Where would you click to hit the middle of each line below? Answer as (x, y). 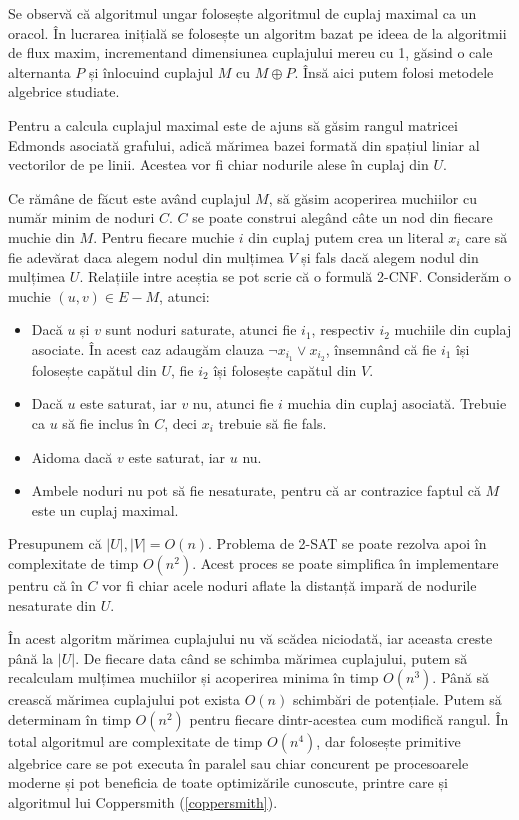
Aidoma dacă (72, 456)
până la (31, 657)
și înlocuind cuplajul (151, 71)
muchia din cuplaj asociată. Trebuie (397, 403)
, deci (180, 422)
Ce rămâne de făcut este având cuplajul (129, 197)
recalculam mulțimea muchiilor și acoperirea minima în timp (193, 677)
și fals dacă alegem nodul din (390, 256)
